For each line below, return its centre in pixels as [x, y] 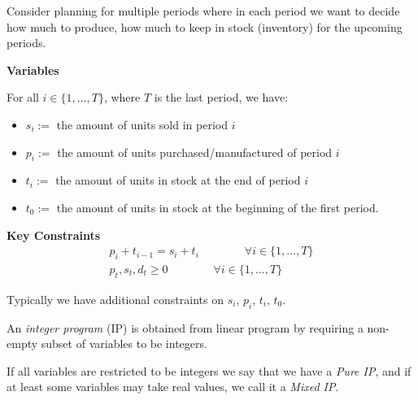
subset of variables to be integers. [124, 343]
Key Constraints [54, 235]
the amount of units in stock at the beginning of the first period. [218, 207]
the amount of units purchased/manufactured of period [195, 152]
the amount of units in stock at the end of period [178, 180]
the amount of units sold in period [142, 124]
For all [23, 97]
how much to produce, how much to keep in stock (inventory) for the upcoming [205, 26]
